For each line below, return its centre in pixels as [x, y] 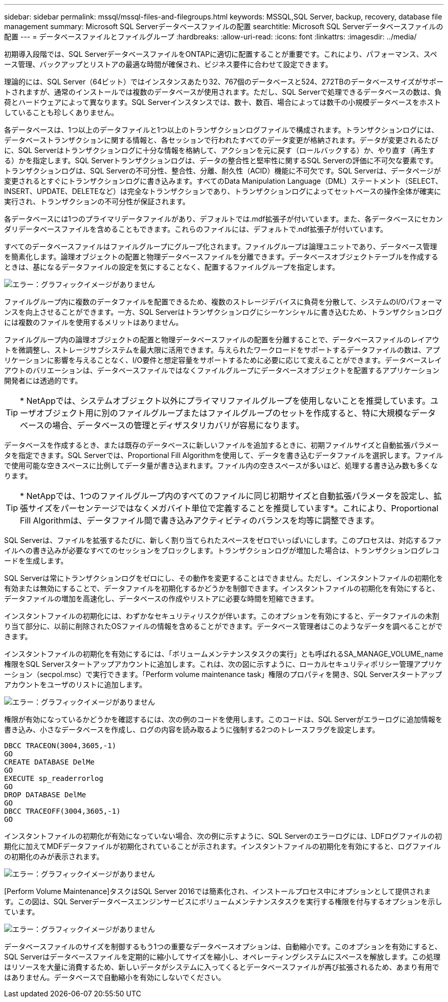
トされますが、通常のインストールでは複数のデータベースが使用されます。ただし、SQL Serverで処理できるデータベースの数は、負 [223, 92]
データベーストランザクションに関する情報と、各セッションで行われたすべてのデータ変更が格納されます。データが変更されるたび [221, 140]
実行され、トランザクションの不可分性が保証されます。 [97, 201]
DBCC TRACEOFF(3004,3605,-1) [62, 811]
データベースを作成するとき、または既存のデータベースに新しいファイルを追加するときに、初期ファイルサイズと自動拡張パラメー [222, 445]
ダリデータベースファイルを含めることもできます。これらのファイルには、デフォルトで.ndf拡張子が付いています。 [196, 229]
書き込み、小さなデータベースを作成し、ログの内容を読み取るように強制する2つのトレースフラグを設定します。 [192, 729]
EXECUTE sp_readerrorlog [54, 778]
